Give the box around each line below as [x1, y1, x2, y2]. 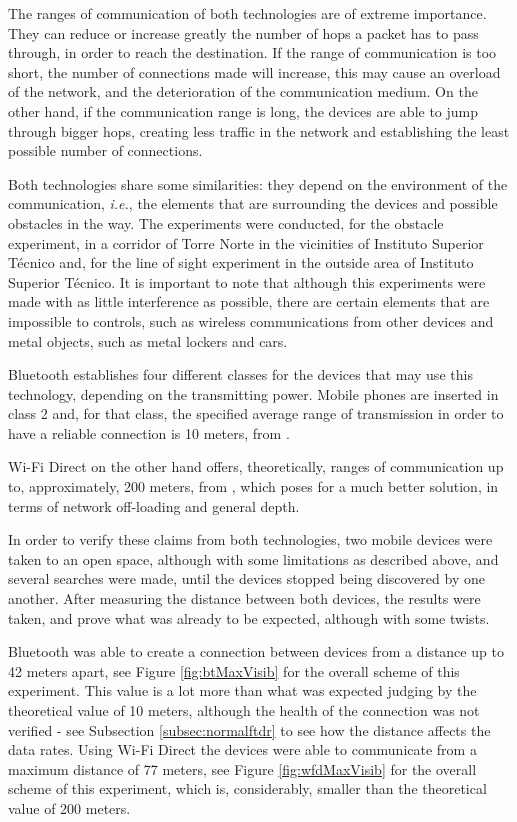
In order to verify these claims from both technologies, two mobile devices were [8, 529, 493, 550]
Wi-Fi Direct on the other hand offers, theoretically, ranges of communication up [8, 456, 504, 477]
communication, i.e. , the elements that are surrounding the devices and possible [8, 193, 498, 214]
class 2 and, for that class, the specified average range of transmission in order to [8, 403, 504, 424]
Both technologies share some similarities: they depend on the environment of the [8, 173, 508, 194]
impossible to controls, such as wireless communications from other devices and [8, 310, 494, 331]
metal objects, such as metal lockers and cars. [8, 330, 288, 351]
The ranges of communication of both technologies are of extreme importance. [8, 3, 487, 23]
